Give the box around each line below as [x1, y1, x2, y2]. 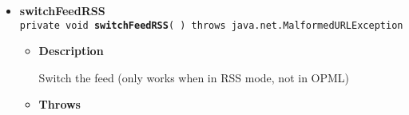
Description [38, 42, 104, 59]
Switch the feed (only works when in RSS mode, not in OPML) [38, 69, 350, 85]
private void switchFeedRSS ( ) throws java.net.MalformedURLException [19, 19, 403, 31]
